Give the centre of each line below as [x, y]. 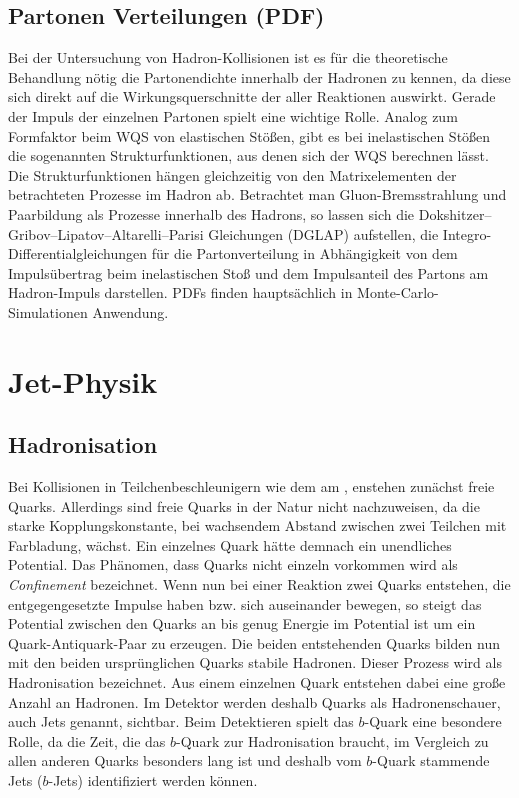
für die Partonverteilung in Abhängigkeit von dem [304, 253]
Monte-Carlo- [398, 292]
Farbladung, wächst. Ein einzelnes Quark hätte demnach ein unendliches [230, 544]
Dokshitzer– [455, 213]
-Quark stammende [431, 760]
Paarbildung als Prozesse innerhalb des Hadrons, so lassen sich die [211, 213]
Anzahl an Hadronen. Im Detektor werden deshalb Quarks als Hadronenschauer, [254, 701]
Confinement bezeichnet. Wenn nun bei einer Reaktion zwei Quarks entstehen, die [259, 584]
